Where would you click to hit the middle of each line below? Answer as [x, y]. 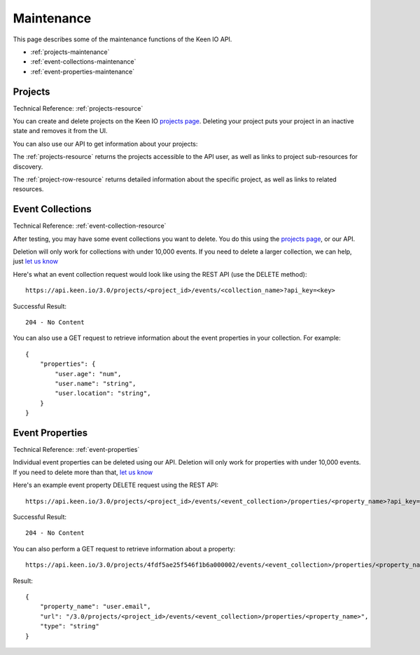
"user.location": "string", [103, 393]
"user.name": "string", [96, 383]
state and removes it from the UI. [60, 131]
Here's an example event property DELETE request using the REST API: [116, 485]
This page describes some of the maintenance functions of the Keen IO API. [122, 39]
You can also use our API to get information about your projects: [105, 144]
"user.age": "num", [88, 374]
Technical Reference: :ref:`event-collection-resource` [90, 226]
